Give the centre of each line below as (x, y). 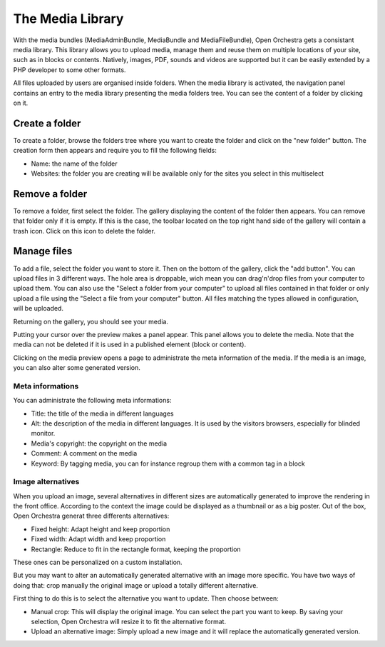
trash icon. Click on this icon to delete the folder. (84, 231)
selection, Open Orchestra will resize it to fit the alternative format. (129, 622)
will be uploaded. (38, 309)
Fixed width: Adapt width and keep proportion (98, 539)
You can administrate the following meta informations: (92, 401)
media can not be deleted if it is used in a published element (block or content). (129, 345)
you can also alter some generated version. (77, 368)
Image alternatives (46, 482)
